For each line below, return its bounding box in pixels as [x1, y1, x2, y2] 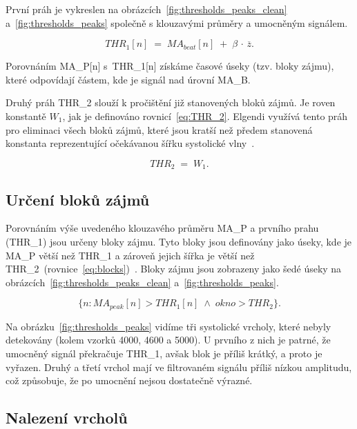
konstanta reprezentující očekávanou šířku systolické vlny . [6, 136, 255, 150]
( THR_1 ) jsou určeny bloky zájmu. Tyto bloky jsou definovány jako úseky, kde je [6, 235, 352, 248]
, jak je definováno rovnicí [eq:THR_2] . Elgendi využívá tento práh [62, 108, 348, 123]
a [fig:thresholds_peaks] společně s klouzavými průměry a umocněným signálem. [6, 15, 348, 30]
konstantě [6, 108, 46, 123]
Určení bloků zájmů [6, 188, 150, 210]
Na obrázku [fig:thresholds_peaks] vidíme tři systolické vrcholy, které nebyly [6, 319, 331, 333]
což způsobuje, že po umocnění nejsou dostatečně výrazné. [6, 373, 253, 388]
